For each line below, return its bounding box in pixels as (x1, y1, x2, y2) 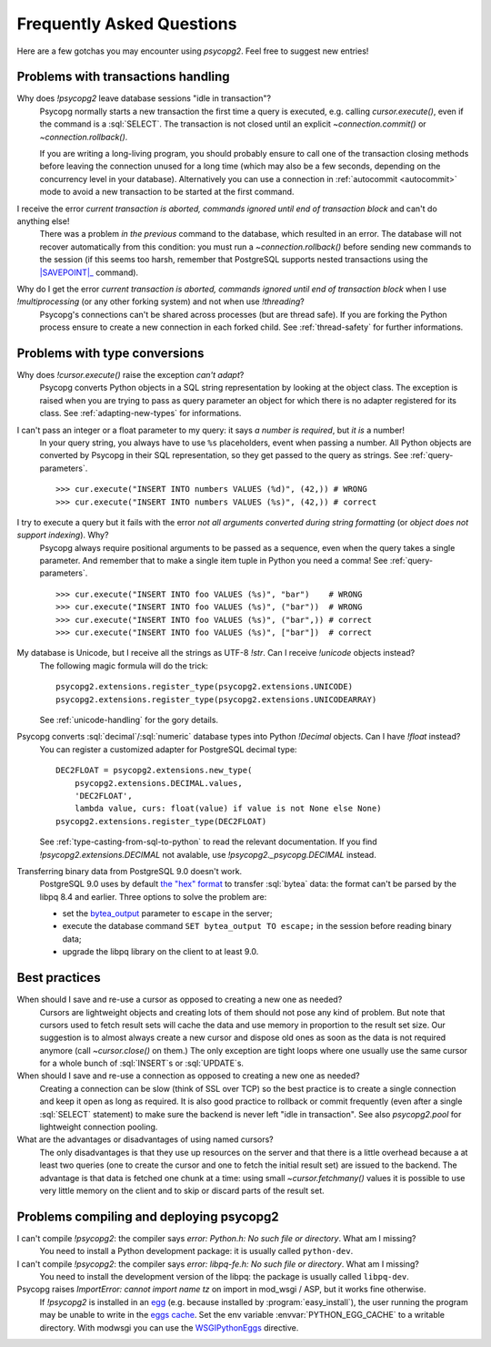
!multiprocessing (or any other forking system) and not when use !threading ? (16, 296, 305, 307)
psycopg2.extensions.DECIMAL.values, (74, 778, 243, 788)
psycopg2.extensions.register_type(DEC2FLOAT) (55, 816, 267, 826)
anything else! (16, 215, 70, 227)
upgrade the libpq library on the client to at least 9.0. (62, 946, 259, 957)
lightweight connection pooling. (39, 1121, 158, 1133)
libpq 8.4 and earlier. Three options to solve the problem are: (39, 891, 267, 902)
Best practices (16, 970, 101, 985)
